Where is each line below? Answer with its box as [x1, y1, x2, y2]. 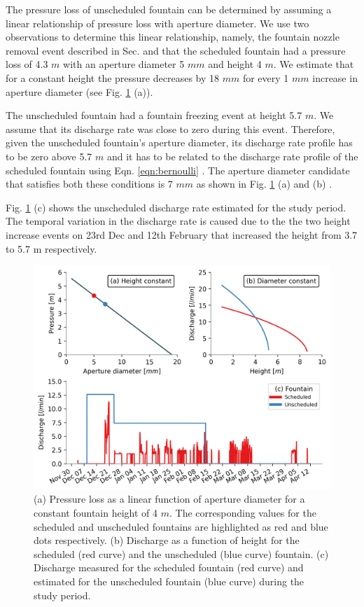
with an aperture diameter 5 [63, 57, 185, 71]
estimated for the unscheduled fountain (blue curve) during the [34, 573, 304, 588]
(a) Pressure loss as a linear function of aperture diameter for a [34, 491, 305, 506]
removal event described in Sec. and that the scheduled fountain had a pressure [6, 43, 346, 57]
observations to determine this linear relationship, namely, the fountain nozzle [6, 29, 339, 44]
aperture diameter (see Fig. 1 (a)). [6, 84, 153, 99]
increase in [312, 70, 358, 85]
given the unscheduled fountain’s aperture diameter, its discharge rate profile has [6, 135, 353, 150]
